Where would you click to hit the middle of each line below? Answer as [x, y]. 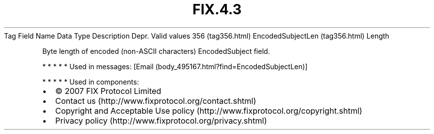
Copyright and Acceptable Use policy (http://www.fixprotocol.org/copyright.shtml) [209, 111]
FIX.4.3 [217, 9]
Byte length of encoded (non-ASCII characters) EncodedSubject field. [156, 51]
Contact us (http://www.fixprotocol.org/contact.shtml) [156, 101]
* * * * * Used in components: [91, 82]
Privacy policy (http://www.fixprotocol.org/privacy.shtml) [161, 120]
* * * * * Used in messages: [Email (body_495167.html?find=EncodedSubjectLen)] [175, 66]
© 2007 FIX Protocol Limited [108, 91]
